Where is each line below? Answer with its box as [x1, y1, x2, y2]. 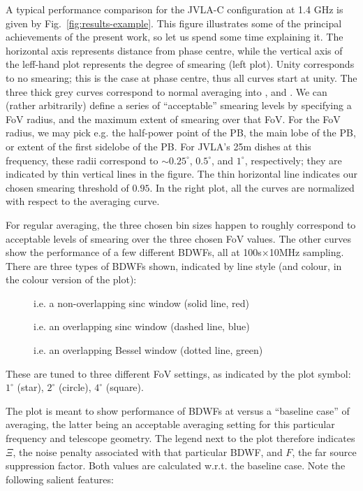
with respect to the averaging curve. [6, 194, 160, 208]
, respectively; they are [244, 152, 342, 167]
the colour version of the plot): [6, 272, 137, 287]
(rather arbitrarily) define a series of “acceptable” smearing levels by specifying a [6, 98, 352, 113]
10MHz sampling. [269, 245, 344, 259]
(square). [105, 380, 144, 394]
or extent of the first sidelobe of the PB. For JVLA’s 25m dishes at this [6, 138, 311, 153]
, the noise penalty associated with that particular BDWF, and [13, 444, 283, 459]
